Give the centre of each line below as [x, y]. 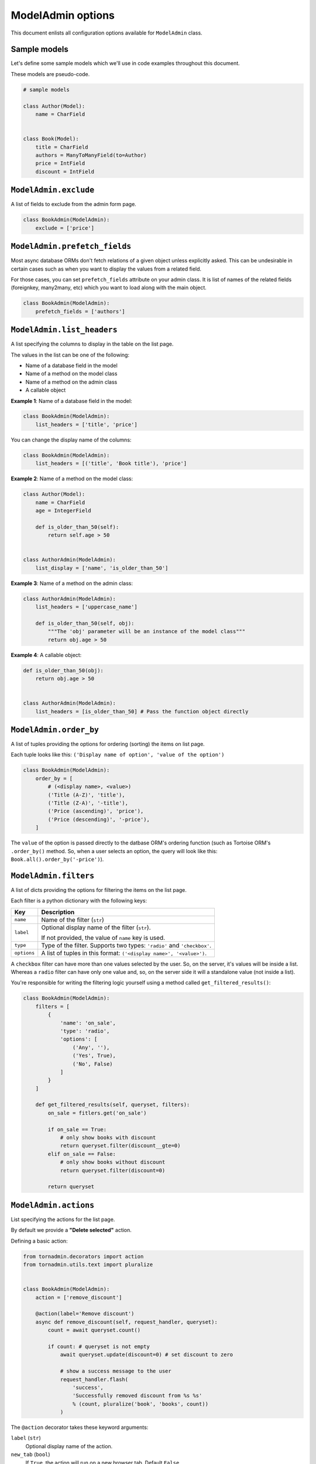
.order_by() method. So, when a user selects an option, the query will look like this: [114, 851]
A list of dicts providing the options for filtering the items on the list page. [99, 890]
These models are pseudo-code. [50, 74]
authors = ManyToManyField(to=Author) [91, 155]
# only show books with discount [108, 1138]
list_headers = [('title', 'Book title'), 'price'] [111, 464]
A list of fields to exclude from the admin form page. [74, 204]
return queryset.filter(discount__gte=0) [120, 1146]
